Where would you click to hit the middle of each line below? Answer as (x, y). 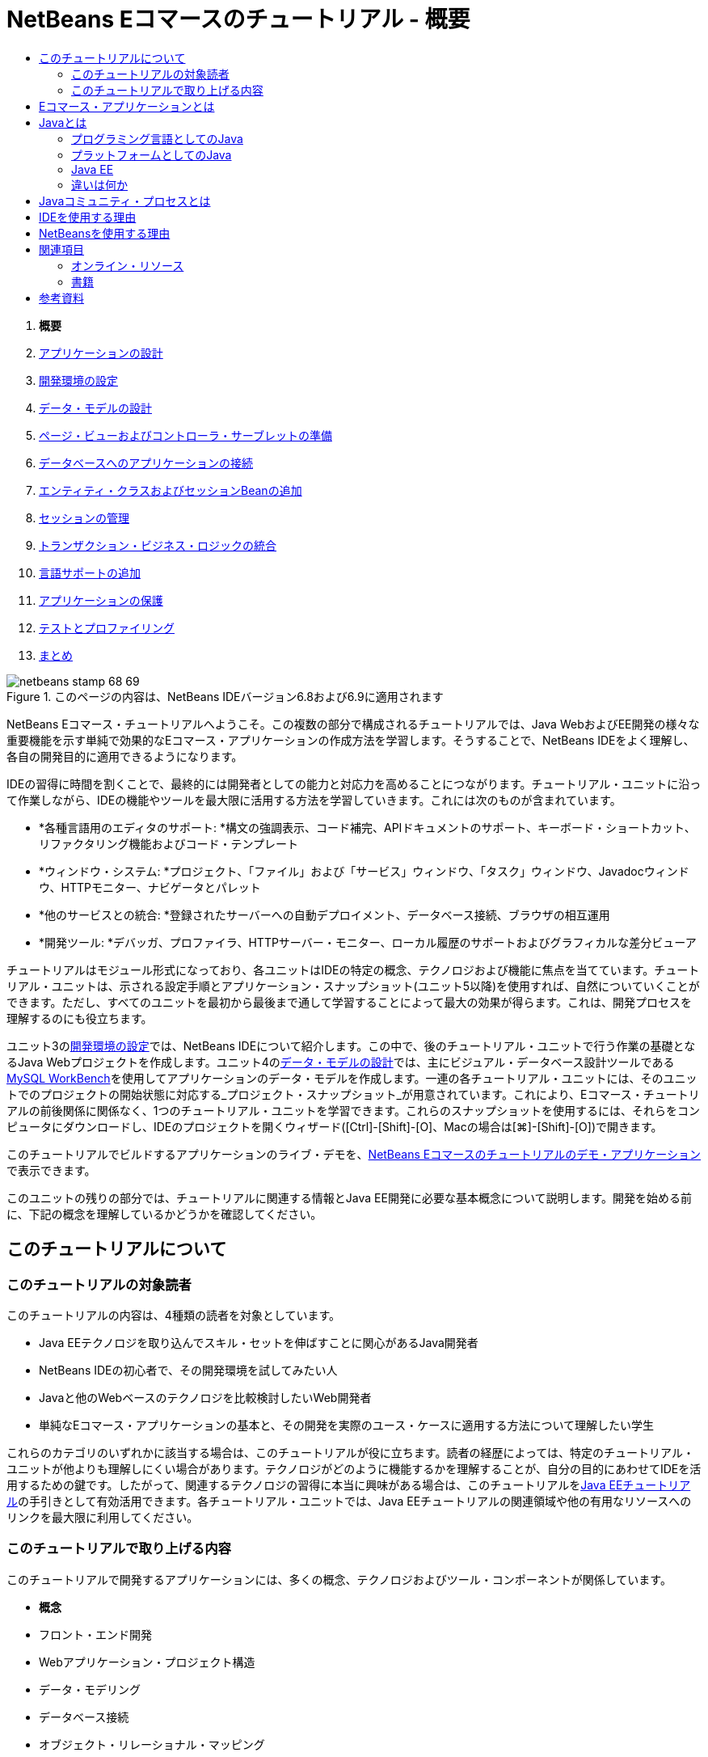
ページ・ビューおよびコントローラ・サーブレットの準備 (185, 435)
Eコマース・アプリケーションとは (127, 106)
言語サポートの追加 (90, 572)
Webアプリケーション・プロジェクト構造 (147, 1662)
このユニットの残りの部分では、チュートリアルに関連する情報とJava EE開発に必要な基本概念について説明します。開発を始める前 (350, 1197)
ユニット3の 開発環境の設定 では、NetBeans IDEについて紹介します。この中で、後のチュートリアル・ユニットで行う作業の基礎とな (351, 1045)
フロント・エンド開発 (95, 1634)
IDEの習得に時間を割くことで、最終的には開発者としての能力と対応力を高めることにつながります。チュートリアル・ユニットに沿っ (354, 783)
